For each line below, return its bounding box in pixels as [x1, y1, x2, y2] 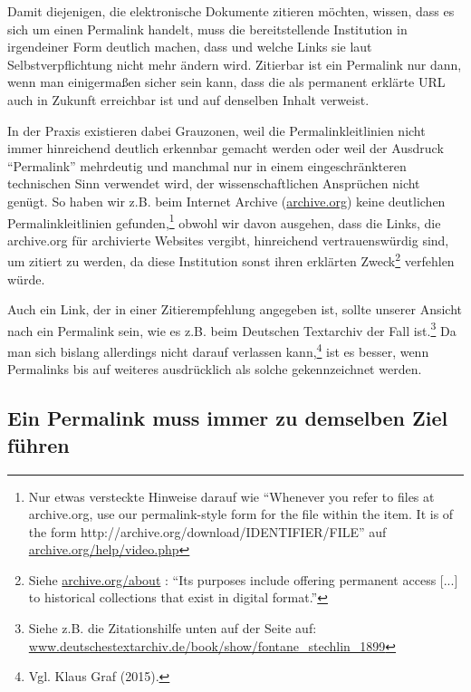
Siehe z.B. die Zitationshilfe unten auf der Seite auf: [28, 619, 317, 638]
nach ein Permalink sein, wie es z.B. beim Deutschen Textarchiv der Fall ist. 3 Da [7, 318, 457, 340]
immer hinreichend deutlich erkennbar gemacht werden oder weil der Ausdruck [7, 139, 444, 158]
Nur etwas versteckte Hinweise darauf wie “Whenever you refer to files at [28, 486, 435, 505]
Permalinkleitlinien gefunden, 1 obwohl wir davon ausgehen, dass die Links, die [7, 210, 441, 232]
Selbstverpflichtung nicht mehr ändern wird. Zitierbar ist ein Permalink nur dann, [7, 54, 462, 73]
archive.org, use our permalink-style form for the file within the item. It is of [28, 505, 454, 524]
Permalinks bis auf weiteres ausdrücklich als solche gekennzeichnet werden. [7, 360, 422, 379]
